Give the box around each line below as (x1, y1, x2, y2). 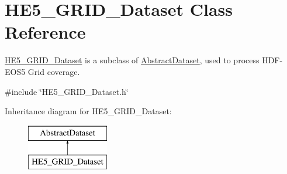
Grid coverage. (27, 65, 80, 77)
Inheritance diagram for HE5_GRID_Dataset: (5, 105, 172, 117)
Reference (5, 20, 86, 44)
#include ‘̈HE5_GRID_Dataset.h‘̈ (5, 85, 129, 97)
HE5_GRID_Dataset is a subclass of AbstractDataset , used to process (5, 54, 260, 66)
